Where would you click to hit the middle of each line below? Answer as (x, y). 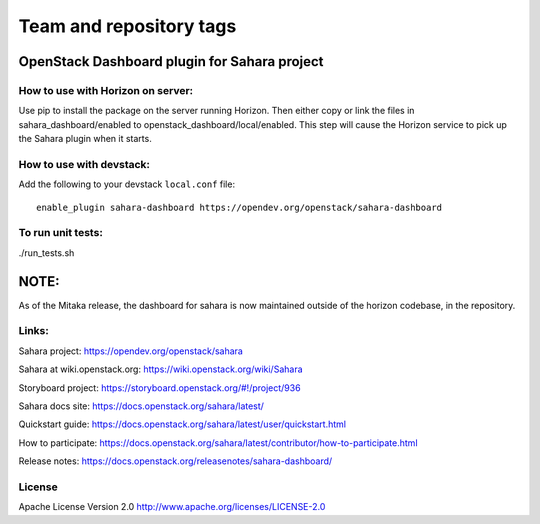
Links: (33, 331)
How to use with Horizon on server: (106, 90)
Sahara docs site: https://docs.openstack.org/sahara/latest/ (141, 406)
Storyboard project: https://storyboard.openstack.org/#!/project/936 (159, 387)
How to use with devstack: (84, 164)
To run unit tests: (61, 233)
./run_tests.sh (46, 252)
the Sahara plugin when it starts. (85, 139)
